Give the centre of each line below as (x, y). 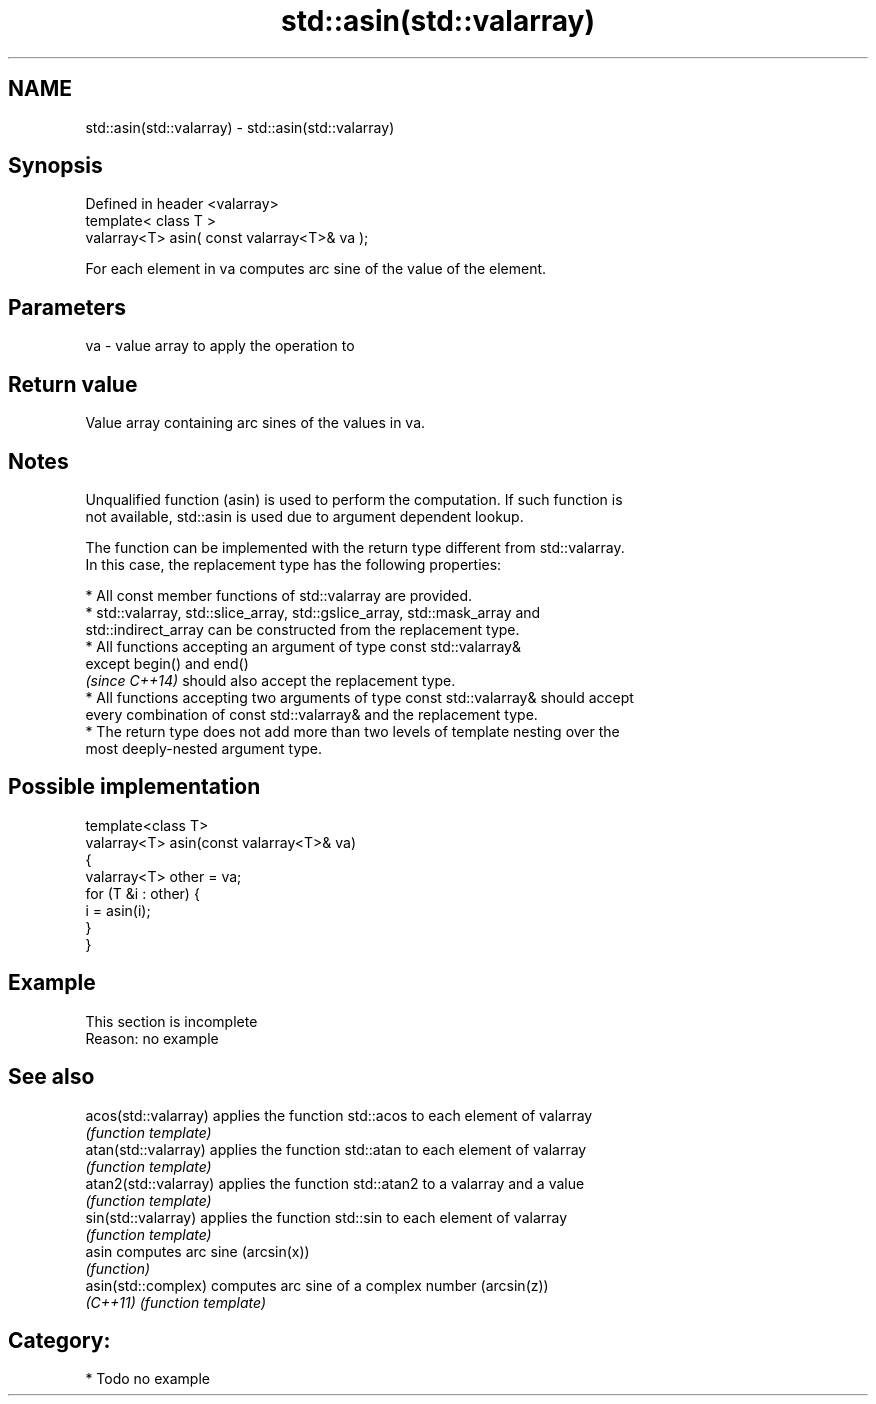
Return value (73, 384)
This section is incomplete (171, 1021)
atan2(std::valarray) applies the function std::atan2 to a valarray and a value (335, 1183)
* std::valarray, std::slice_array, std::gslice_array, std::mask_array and (313, 612)
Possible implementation (134, 787)
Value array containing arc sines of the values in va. (255, 423)
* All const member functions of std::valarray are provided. (279, 595)
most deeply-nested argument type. (204, 748)
